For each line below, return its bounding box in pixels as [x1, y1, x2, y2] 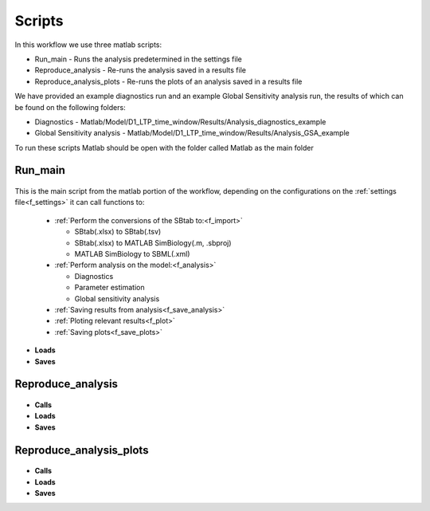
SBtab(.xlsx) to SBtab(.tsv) [74, 227, 162, 237]
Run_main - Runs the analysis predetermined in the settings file [34, 54, 242, 64]
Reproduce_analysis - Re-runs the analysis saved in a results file [34, 65, 247, 75]
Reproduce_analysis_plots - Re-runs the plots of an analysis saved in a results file [34, 77, 303, 86]
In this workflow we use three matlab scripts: [14, 40, 162, 49]
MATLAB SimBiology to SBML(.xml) [74, 250, 190, 259]
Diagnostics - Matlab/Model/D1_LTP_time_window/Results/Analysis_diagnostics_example [34, 116, 326, 127]
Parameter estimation [74, 283, 145, 293]
